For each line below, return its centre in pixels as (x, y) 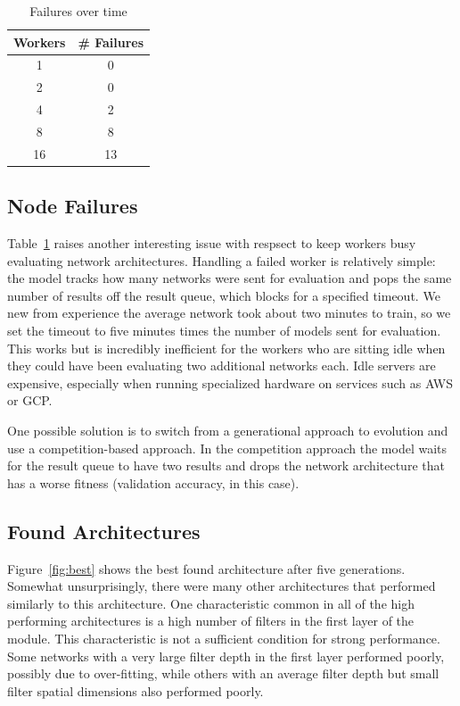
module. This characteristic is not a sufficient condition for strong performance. (224, 638)
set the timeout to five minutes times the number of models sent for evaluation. (224, 331)
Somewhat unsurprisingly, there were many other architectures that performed (222, 586)
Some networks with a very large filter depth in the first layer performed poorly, (226, 656)
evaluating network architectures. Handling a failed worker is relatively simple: (222, 260)
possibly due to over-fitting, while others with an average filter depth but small (223, 673)
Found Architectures (104, 531)
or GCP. (30, 400)
